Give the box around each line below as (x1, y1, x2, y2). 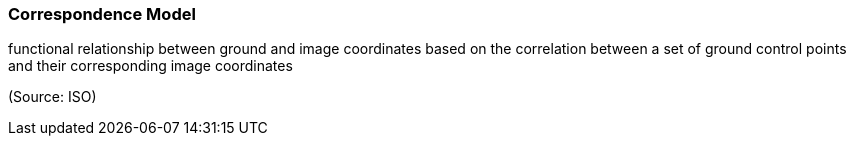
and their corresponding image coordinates (8, 57, 293, 75)
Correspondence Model (8, 4, 196, 24)
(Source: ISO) (8, 88, 97, 106)
